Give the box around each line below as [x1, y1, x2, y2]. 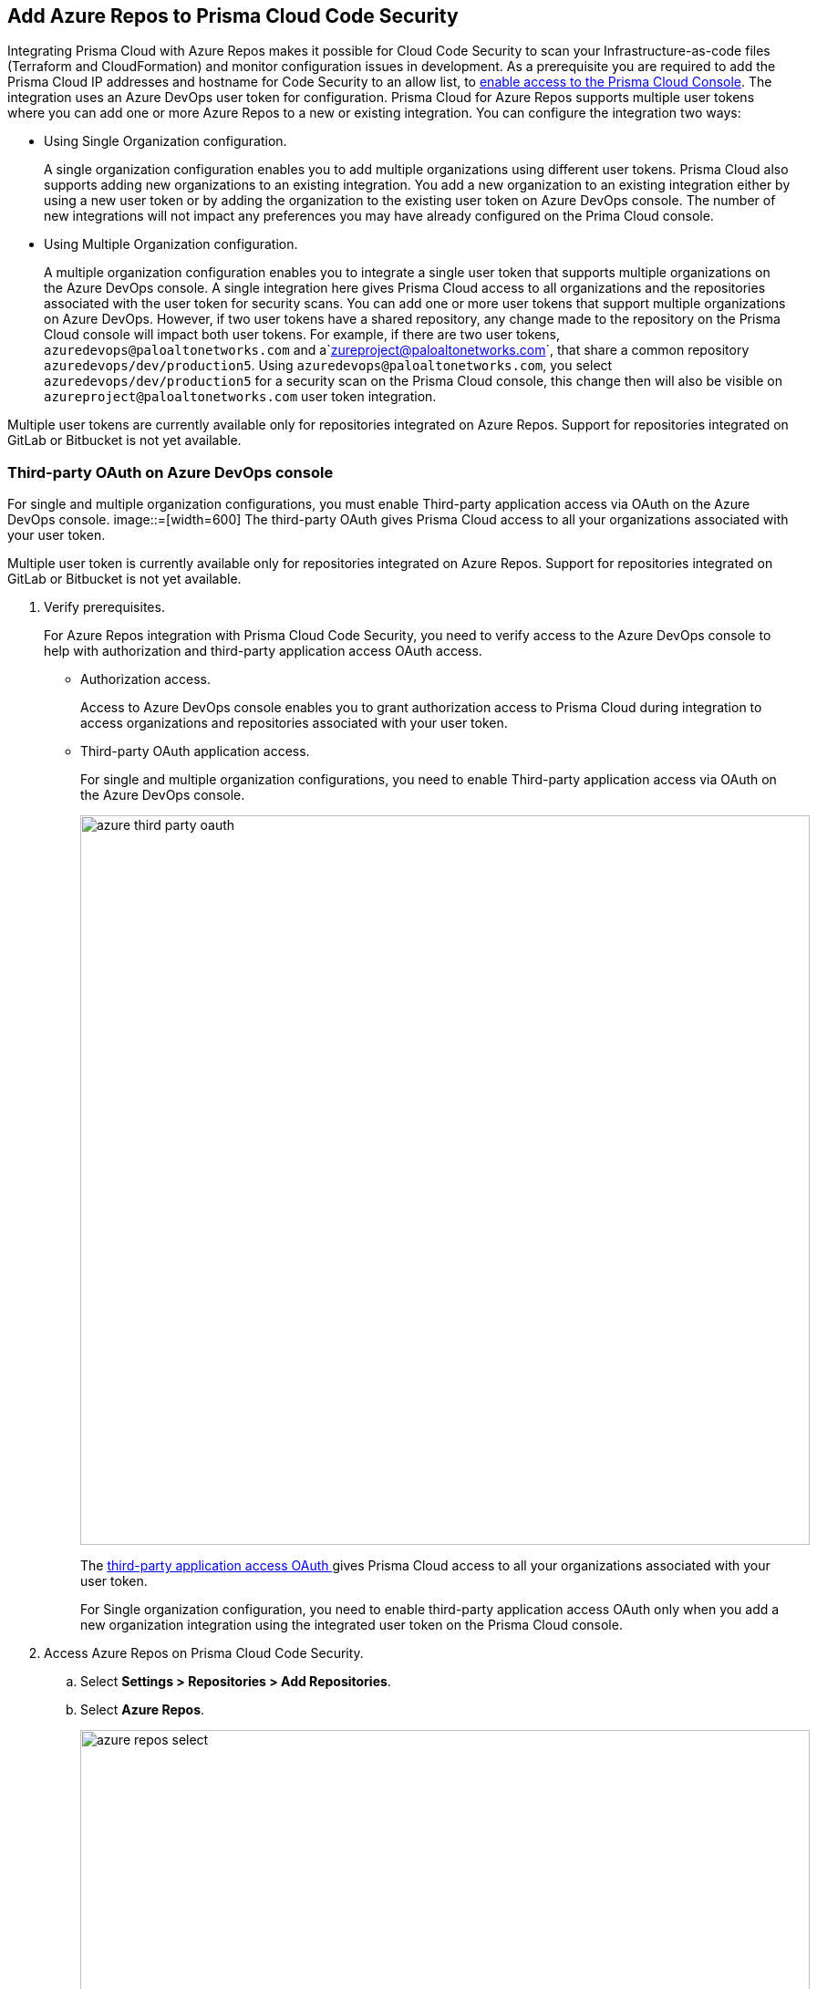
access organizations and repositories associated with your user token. [80, 715, 508, 731]
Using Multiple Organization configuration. [44, 236, 298, 253]
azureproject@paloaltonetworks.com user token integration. [44, 388, 437, 405]
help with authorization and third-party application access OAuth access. [44, 643, 482, 659]
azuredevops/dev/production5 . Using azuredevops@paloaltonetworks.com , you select [44, 357, 613, 374]
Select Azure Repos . [80, 1702, 205, 1718]
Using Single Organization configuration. [44, 133, 287, 150]
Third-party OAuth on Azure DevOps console [7, 462, 334, 482]
